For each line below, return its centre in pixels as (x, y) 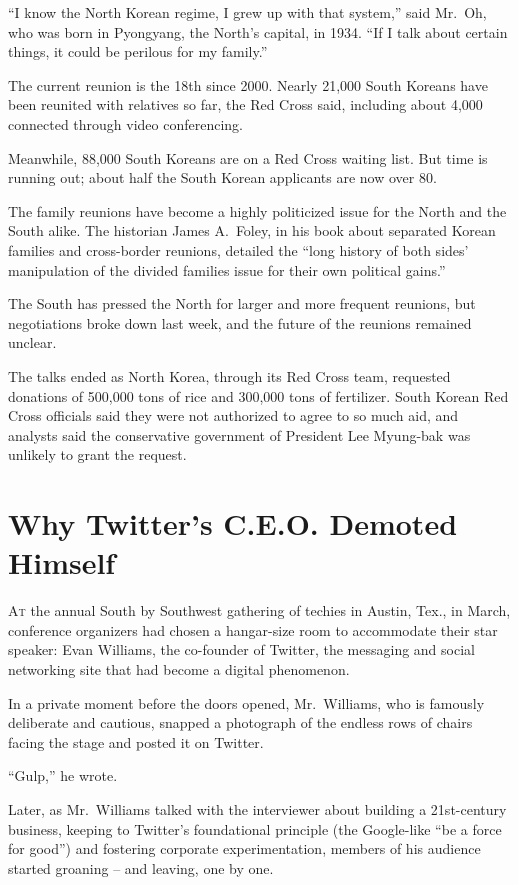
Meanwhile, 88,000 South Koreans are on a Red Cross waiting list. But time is (248, 157)
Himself (62, 562)
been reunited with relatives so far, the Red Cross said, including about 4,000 (245, 104)
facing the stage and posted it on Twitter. (136, 741)
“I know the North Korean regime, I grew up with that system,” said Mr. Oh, (247, 12)
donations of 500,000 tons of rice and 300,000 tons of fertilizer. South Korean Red (258, 395)
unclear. (32, 342)
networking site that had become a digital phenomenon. (179, 668)
